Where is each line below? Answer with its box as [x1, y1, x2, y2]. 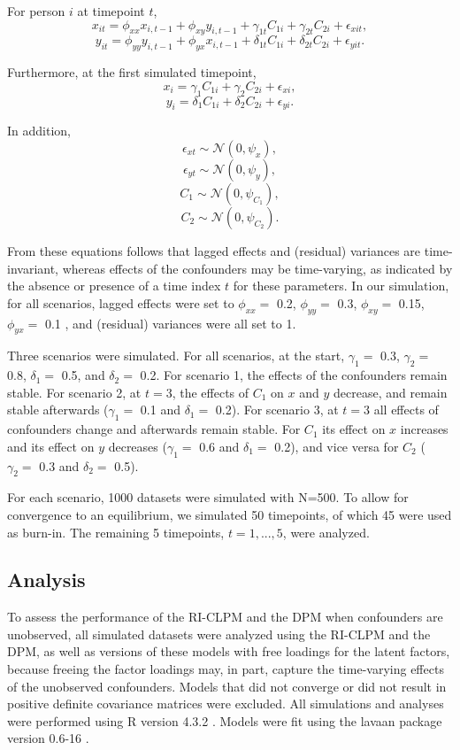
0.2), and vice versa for [274, 437, 399, 455]
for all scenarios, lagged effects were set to [7, 293, 234, 312]
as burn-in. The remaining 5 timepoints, [7, 522, 225, 541]
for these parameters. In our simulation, [233, 276, 449, 295]
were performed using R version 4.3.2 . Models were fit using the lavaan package [7, 711, 442, 730]
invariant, [7, 259, 59, 277]
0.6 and [199, 437, 240, 455]
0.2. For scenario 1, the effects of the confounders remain [140, 366, 448, 384]
